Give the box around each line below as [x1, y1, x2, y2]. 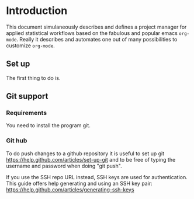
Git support [6, 92, 49, 102]
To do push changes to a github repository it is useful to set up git [6, 150, 165, 157]
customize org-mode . [6, 42, 56, 49]
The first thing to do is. [6, 74, 61, 81]
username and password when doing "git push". [6, 162, 122, 169]
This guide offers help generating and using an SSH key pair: [6, 180, 153, 187]
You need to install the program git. [6, 122, 91, 129]
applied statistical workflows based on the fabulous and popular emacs [6, 29, 178, 36]
